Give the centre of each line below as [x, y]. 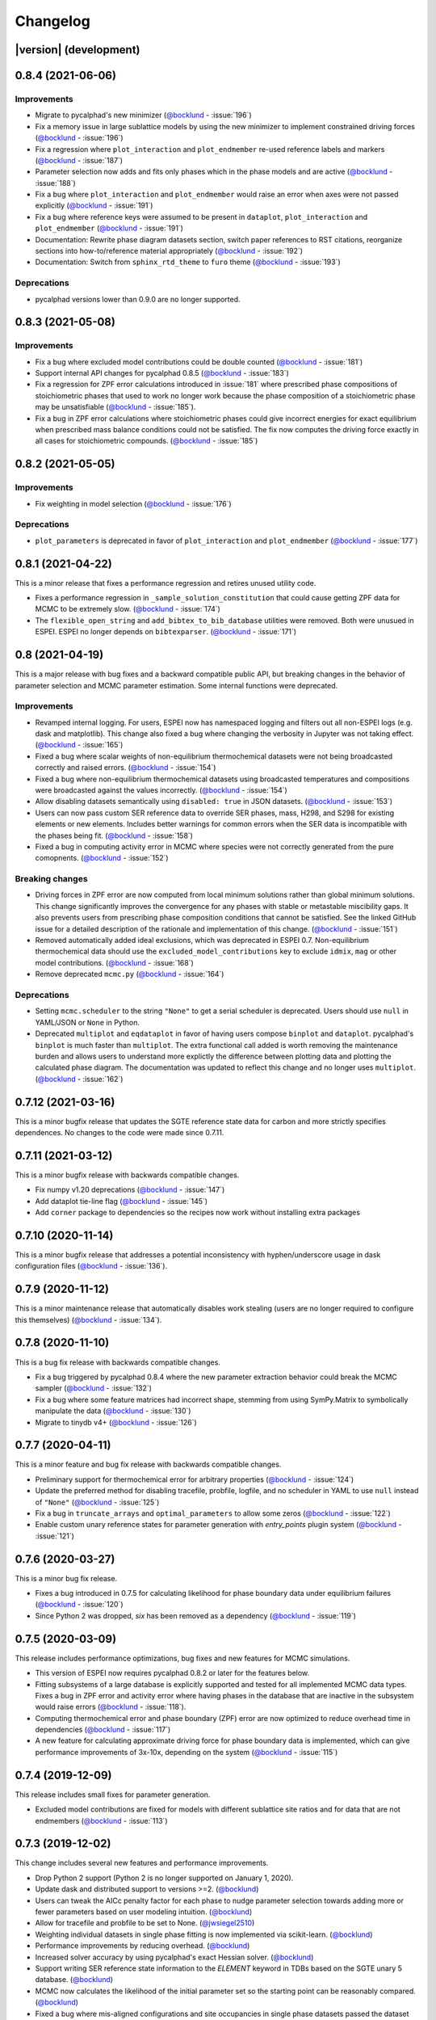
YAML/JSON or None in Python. [88, 1022]
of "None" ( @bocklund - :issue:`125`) [97, 1502]
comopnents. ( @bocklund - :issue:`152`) [102, 858]
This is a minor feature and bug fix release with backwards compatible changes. [148, 1464]
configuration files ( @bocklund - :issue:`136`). [91, 1266]
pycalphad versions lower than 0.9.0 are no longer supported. [138, 299]
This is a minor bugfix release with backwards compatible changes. [127, 1175]
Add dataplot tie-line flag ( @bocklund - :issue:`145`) [122, 1201]
